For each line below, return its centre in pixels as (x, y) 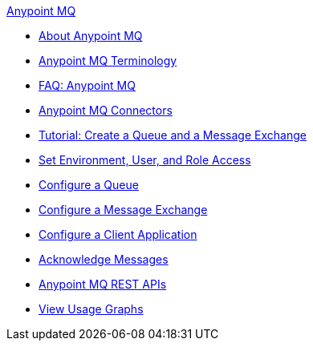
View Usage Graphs (91, 309)
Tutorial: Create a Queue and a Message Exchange (173, 135)
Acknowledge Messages (104, 259)
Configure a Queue (89, 185)
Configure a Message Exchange (123, 210)
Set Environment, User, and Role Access (145, 160)
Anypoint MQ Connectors (106, 110)
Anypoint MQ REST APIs (103, 284)
